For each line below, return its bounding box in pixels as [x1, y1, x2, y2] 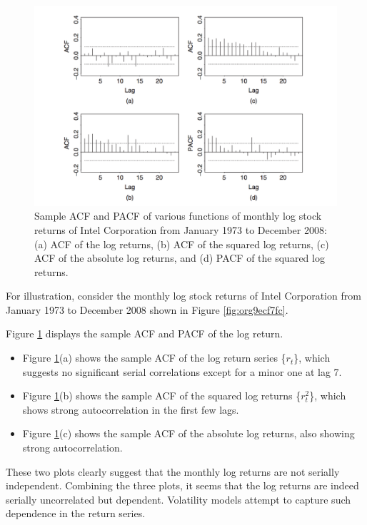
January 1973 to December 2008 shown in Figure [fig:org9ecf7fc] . [6, 302, 288, 317]
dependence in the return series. [6, 506, 146, 521]
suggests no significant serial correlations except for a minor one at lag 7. [22, 364, 342, 379]
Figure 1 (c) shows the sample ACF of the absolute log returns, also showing [22, 426, 355, 441]
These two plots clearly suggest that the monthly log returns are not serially [6, 464, 340, 479]
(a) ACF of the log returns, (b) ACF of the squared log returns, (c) [34, 236, 329, 251]
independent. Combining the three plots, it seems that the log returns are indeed [6, 478, 359, 493]
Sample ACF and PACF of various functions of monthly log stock [34, 208, 322, 223]
